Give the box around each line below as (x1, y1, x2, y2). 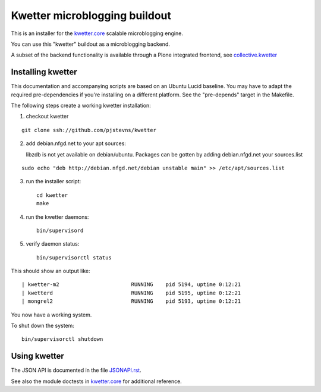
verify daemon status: (26, 240, 80, 247)
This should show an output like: (11, 268, 90, 275)
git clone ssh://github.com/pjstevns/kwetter (21, 127, 157, 133)
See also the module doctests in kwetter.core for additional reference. (11, 378, 182, 385)
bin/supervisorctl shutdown (21, 336, 103, 343)
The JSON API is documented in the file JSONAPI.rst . (11, 366, 142, 374)
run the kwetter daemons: (26, 213, 89, 220)
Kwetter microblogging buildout (11, 9, 172, 22)
